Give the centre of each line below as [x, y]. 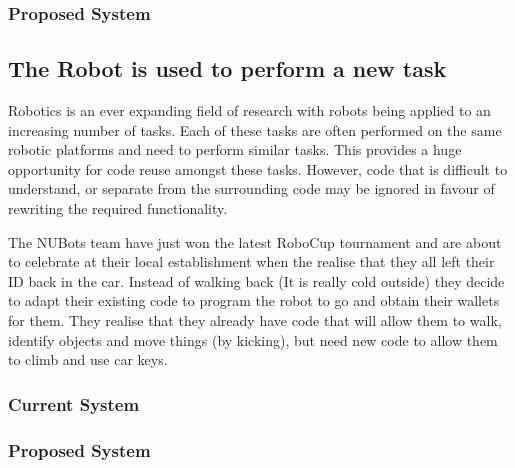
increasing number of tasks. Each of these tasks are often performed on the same [255, 129]
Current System [74, 403]
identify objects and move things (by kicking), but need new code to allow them [253, 339]
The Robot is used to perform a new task [227, 68]
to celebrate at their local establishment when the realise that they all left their [251, 261]
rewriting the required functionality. [118, 208]
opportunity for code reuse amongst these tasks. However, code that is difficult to [258, 168]
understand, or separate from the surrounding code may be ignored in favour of [251, 188]
